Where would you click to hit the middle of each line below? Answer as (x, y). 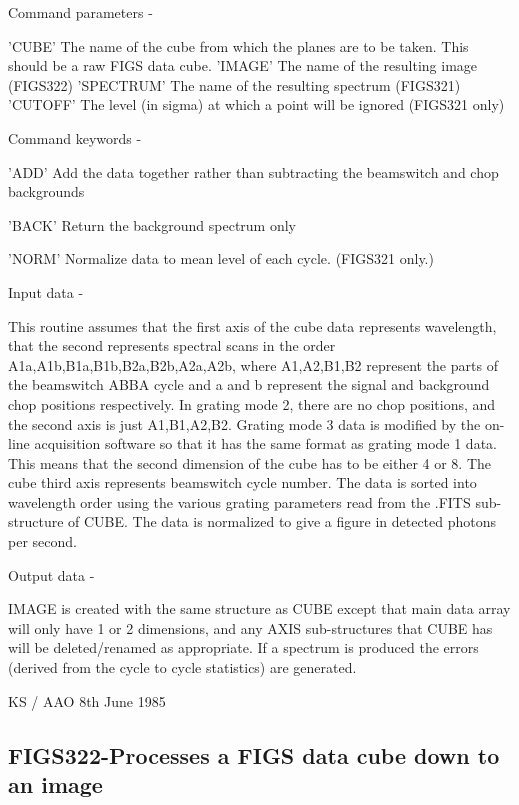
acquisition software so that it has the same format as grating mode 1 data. (265, 443)
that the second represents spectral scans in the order (172, 345)
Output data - (51, 574)
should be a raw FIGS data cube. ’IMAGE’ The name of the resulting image (243, 65)
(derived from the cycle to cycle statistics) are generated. (182, 667)
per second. (42, 541)
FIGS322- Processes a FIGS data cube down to (254, 754)
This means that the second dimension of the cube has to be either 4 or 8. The (250, 462)
